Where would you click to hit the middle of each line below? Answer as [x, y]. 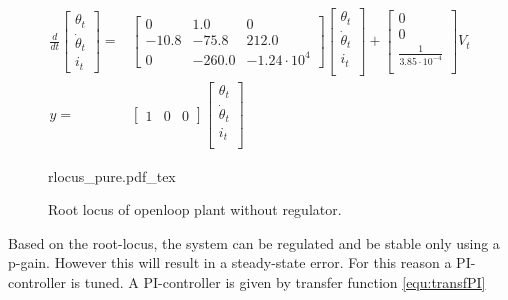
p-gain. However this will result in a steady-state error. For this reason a [230, 262]
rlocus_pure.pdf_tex [112, 175]
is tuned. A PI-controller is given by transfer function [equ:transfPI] [278, 281]
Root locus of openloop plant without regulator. [195, 209]
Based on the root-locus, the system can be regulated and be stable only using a [254, 242]
